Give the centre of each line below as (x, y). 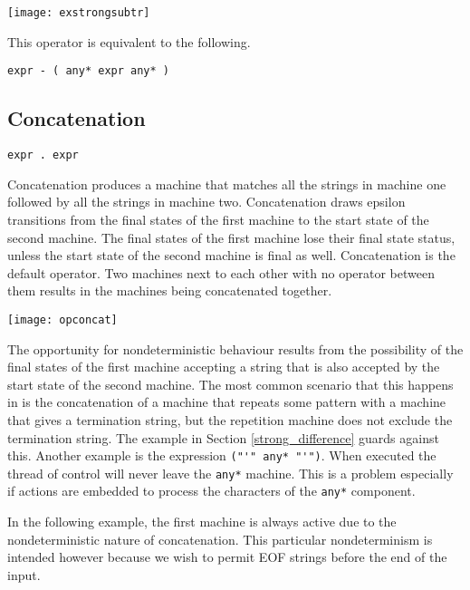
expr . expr (43, 155)
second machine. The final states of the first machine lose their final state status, (231, 237)
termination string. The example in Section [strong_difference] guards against (223, 437)
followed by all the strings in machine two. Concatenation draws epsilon (206, 202)
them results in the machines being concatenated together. (170, 290)
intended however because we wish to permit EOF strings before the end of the (227, 557)
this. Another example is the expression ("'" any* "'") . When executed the (222, 455)
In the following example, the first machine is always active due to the (202, 522)
